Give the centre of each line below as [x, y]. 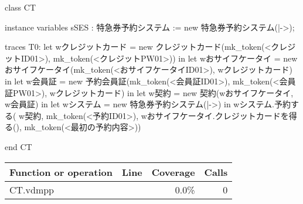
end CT [18, 146]
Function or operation [61, 172]
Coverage [173, 172]
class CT [21, 7]
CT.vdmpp [32, 189]
